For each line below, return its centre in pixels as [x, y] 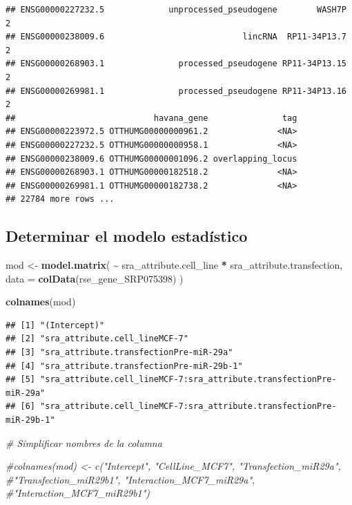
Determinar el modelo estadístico [127, 236]
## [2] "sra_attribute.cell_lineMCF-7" [97, 339]
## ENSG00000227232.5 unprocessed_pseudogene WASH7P [176, 10]
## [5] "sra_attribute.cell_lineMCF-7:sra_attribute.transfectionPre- [171, 380]
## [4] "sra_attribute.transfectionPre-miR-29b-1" [124, 366]
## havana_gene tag [151, 118]
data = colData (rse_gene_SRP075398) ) [95, 278]
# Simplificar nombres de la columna [84, 442]
